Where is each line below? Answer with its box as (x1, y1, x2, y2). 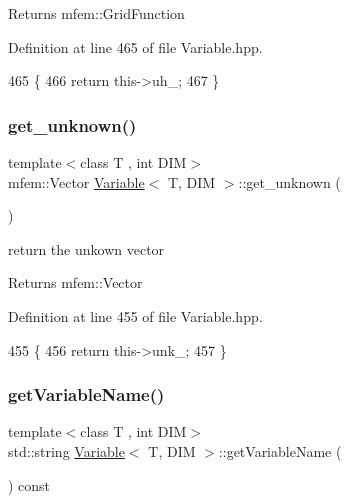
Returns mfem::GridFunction (8, 3, 185, 23)
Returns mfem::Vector (8, 272, 143, 293)
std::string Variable (8, 440, 125, 461)
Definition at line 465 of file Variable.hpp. (8, 36, 263, 57)
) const (8, 474, 51, 495)
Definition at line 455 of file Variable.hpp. (8, 305, 263, 326)
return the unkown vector (8, 238, 165, 259)
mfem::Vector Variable (8, 171, 145, 192)
